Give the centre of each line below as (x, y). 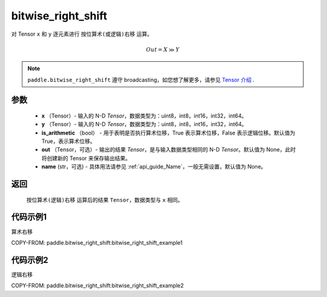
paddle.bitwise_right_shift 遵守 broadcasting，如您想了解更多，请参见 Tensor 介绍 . (141, 79)
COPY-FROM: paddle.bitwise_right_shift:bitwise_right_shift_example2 (97, 285)
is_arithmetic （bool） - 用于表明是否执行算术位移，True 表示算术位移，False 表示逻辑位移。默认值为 (168, 133)
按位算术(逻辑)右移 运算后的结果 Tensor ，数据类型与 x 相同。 (105, 199)
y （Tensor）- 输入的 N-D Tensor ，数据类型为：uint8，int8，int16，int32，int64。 (144, 124)
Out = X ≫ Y (163, 49)
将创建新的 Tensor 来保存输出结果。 (86, 158)
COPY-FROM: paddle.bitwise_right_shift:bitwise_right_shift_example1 (97, 242)
